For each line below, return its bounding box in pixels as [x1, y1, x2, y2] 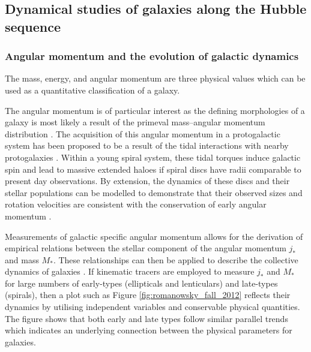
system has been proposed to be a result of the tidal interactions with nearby [5, 139, 289, 152]
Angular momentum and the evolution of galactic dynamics [5, 49, 299, 64]
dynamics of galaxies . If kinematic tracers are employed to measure [5, 265, 255, 278]
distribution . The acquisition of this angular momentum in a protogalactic [5, 127, 280, 140]
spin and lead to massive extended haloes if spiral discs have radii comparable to [5, 163, 301, 175]
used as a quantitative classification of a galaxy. [5, 83, 180, 96]
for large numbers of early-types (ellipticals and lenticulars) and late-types [5, 276, 278, 289]
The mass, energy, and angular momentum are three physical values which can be [5, 72, 306, 85]
